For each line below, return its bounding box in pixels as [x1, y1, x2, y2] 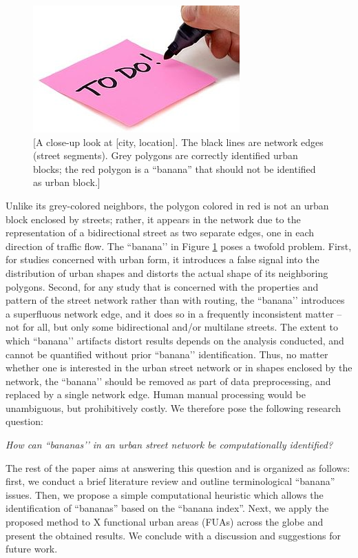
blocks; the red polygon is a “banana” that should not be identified [33, 161, 316, 176]
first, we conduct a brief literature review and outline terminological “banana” [6, 474, 335, 488]
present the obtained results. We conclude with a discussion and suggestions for [6, 528, 341, 542]
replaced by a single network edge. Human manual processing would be [6, 387, 306, 402]
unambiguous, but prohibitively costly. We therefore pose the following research [6, 400, 341, 415]
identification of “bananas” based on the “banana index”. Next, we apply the [6, 501, 329, 515]
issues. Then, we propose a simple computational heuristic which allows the [6, 487, 324, 502]
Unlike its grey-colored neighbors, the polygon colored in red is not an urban [6, 198, 329, 212]
